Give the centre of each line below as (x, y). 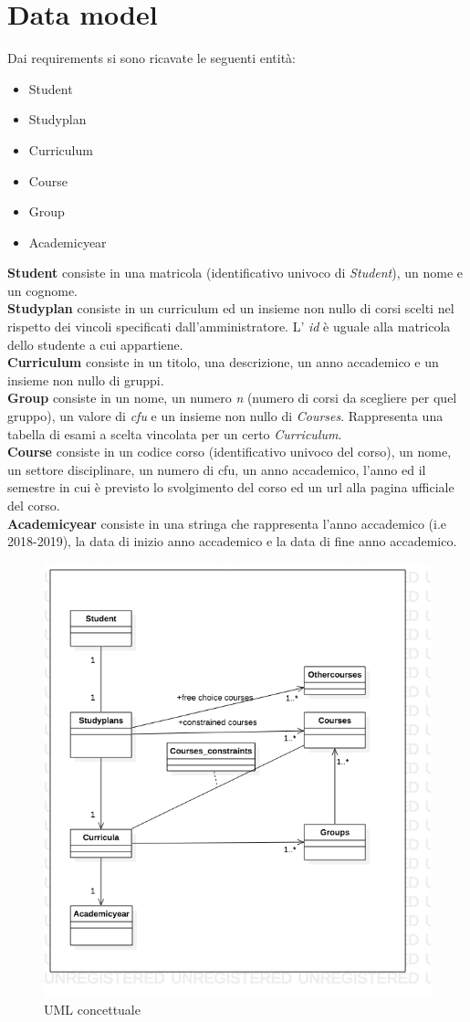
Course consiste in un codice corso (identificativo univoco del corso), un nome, (230, 452)
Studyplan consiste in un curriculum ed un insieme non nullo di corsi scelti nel (231, 308)
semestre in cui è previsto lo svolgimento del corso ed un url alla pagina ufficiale (231, 487)
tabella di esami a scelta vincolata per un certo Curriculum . (175, 433)
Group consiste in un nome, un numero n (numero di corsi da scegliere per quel (232, 398)
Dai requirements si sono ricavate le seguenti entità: (151, 58)
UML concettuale (92, 1010)
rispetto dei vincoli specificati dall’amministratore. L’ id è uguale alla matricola (229, 327)
